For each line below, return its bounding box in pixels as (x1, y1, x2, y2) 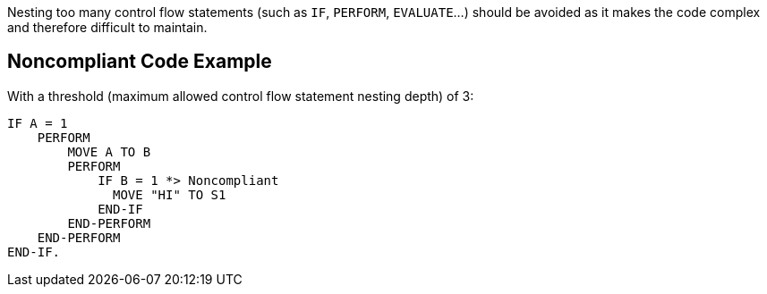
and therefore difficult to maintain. (7, 20, 208, 35)
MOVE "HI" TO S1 (113, 187, 226, 202)
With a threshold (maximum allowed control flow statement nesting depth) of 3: (7, 88, 474, 104)
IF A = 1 (7, 115, 68, 130)
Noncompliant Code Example (7, 50, 272, 73)
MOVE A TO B (67, 144, 151, 159)
